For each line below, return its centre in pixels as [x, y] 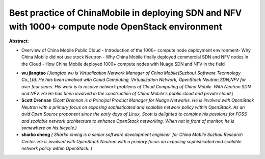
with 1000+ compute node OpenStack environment [116, 26]
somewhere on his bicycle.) [49, 128]
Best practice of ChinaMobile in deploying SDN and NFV [125, 13]
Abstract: [19, 41]
